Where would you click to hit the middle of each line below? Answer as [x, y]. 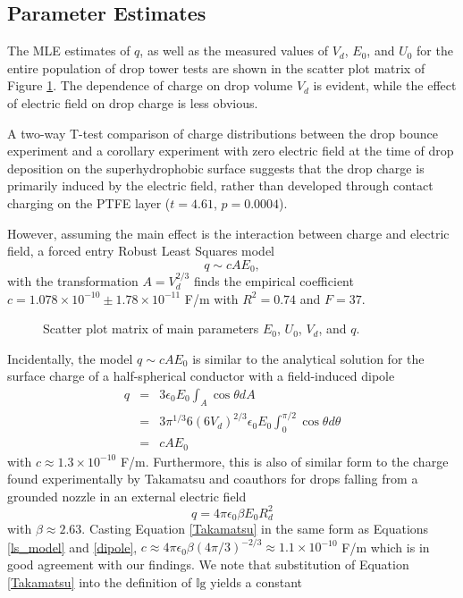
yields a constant [257, 581]
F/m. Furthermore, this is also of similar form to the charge [284, 461]
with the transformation [73, 281]
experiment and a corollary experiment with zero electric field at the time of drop [231, 151]
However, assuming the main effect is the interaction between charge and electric [228, 233]
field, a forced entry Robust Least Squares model [141, 251]
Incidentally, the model [70, 358]
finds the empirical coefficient [274, 281]
